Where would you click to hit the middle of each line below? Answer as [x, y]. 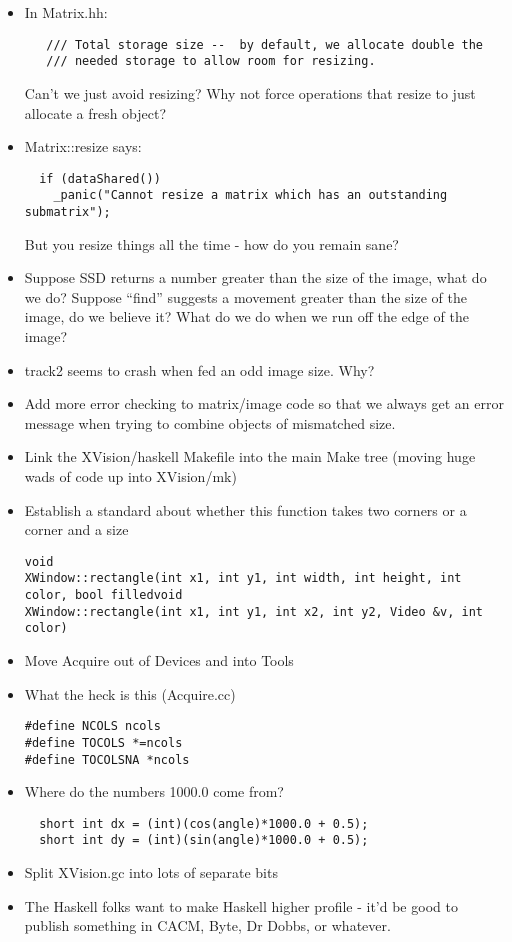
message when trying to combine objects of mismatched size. [210, 422]
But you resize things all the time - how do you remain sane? [211, 243]
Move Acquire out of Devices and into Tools [159, 660]
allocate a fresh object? [95, 112]
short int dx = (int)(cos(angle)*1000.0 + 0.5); [204, 823]
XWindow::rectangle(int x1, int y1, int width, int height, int [243, 578]
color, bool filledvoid [103, 595]
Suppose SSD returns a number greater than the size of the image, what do [255, 277]
